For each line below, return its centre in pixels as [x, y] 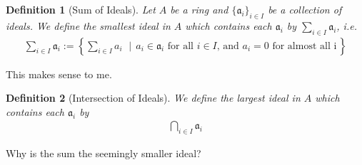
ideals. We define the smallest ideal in [88, 25]
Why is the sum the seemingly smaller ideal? [104, 153]
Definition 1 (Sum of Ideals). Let [81, 9]
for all [180, 46]
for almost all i [305, 46]
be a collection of [305, 9]
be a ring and [199, 9]
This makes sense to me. [59, 74]
